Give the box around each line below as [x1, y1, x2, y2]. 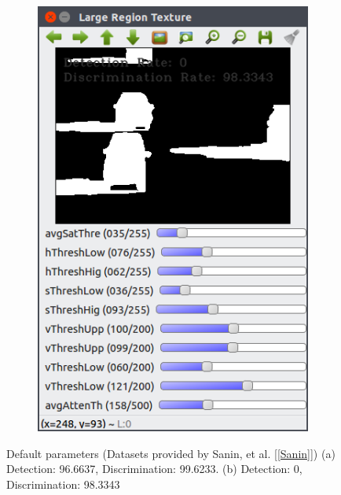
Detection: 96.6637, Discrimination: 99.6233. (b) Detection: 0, [6, 460, 302, 477]
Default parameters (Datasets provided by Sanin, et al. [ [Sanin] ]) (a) [6, 445, 335, 461]
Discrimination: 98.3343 [6, 476, 120, 493]
